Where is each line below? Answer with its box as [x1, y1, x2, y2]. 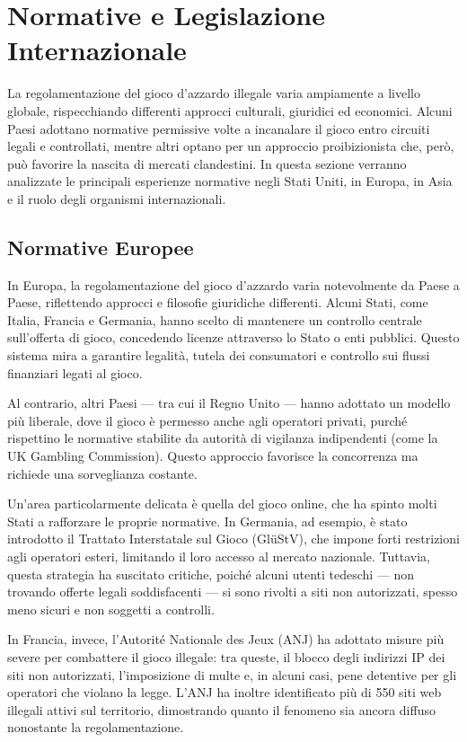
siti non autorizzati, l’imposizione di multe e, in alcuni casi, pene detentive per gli [7, 665, 457, 684]
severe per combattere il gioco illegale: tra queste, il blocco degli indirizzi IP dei [7, 647, 445, 666]
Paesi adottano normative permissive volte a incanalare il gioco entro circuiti [7, 119, 430, 137]
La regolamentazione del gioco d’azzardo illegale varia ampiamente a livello [7, 84, 420, 102]
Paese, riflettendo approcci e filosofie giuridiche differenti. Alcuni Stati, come [7, 293, 428, 312]
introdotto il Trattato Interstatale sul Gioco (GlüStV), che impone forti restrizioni [7, 529, 460, 548]
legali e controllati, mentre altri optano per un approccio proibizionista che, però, [7, 137, 454, 155]
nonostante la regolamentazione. [7, 718, 184, 737]
